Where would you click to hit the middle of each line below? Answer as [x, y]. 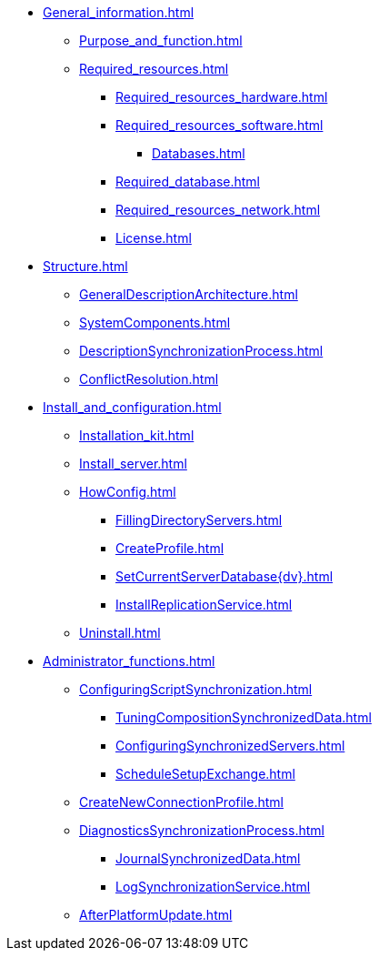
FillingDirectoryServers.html [199, 520]
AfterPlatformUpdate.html [156, 915]
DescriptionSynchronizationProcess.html [201, 351]
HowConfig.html [128, 492]
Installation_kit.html [137, 435]
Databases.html [199, 153]
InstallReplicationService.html [204, 605]
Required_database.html [188, 182]
